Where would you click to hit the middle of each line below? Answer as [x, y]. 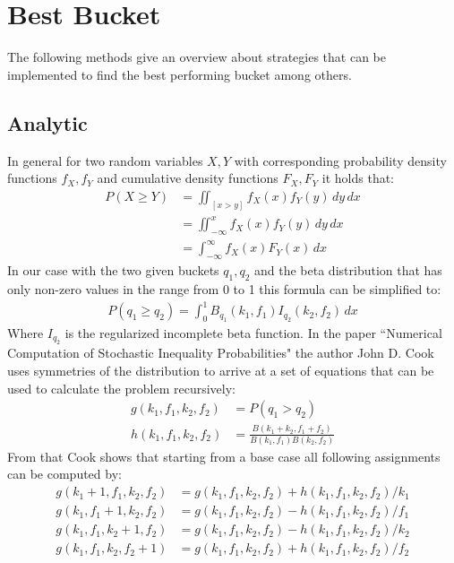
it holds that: [358, 178]
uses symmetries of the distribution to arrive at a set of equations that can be [221, 370]
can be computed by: [64, 474]
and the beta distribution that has [348, 270]
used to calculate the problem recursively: [121, 388]
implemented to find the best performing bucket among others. [180, 74]
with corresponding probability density [340, 160]
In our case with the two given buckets [113, 270]
